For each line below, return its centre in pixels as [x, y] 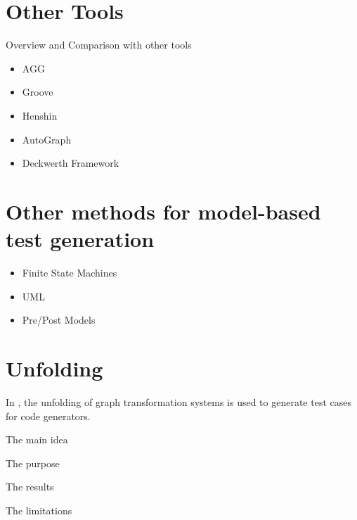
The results [30, 487]
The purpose [33, 463]
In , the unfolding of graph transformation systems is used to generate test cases [178, 401]
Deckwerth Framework [71, 163]
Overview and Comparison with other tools [99, 45]
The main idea [37, 439]
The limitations [39, 510]
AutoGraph [47, 139]
